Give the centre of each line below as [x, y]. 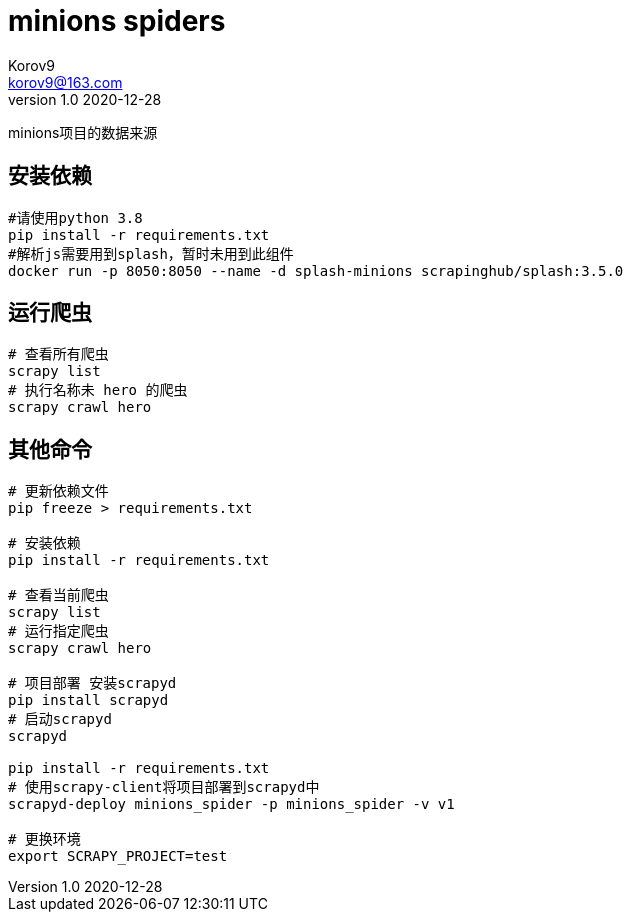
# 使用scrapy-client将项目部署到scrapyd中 [164, 787]
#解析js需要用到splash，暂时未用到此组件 [151, 253]
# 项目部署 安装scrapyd [92, 683]
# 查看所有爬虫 [58, 354]
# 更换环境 [44, 839]
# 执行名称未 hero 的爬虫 [98, 390]
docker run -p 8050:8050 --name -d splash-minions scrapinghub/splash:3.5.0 [316, 270]
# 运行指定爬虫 [58, 631]
